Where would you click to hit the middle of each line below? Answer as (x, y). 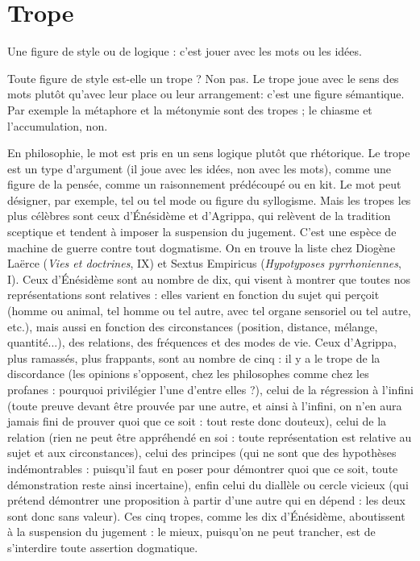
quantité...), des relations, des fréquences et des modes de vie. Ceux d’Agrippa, (202, 342)
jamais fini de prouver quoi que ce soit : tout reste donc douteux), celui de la (197, 421)
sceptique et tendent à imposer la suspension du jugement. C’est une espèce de (202, 232)
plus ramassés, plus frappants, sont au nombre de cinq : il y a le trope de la (194, 357)
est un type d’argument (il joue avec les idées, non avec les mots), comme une (199, 168)
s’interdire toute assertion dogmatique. (103, 547)
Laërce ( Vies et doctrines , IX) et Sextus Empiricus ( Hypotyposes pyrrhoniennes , (204, 263)
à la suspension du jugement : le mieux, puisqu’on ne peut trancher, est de (191, 532)
